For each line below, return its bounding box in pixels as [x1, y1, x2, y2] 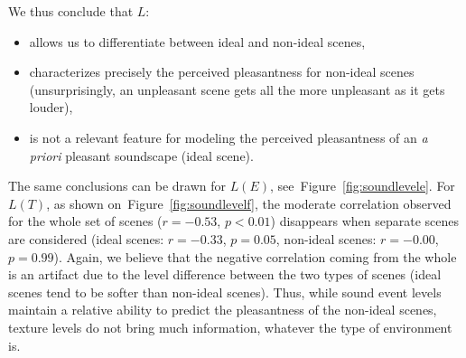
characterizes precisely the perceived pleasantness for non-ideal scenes [29, 62, 415, 81]
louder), [29, 98, 73, 117]
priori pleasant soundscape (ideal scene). [29, 146, 254, 165]
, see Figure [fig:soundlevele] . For [270, 176, 455, 195]
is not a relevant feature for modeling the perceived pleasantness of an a [29, 127, 428, 146]
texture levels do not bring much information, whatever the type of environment [8, 317, 452, 336]
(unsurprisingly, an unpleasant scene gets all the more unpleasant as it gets [29, 80, 445, 99]
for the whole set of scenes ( [8, 212, 163, 231]
